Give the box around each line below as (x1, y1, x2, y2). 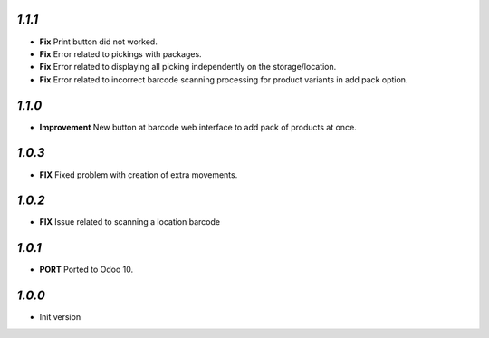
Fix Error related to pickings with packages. (39, 48, 203, 59)
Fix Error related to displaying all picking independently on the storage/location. (39, 62, 337, 72)
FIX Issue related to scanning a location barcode (39, 217, 221, 227)
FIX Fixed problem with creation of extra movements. (39, 169, 238, 180)
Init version (39, 312, 81, 323)
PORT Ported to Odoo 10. (39, 264, 134, 275)
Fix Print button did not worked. (39, 36, 158, 47)
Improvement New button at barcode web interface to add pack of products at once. (39, 121, 357, 132)
